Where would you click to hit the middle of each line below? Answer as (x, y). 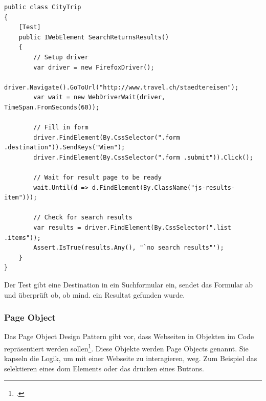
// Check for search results (83, 218)
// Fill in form (61, 128)
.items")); (23, 238)
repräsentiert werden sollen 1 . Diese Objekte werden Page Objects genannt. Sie (126, 348)
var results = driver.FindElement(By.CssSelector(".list (132, 228)
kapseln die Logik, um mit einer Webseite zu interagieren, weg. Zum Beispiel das (131, 358)
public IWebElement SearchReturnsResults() (94, 37)
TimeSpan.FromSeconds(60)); (52, 107)
